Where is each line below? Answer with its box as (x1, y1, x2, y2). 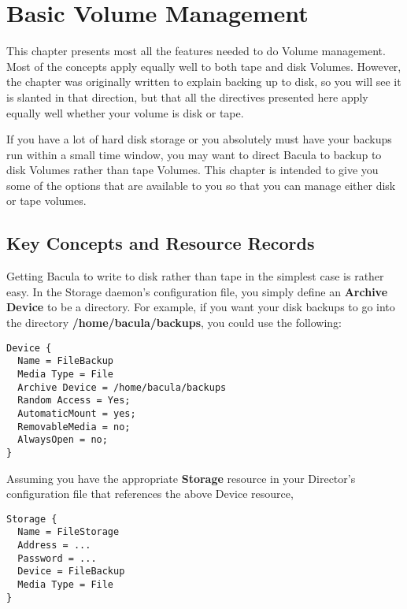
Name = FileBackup (17, 355, 114, 367)
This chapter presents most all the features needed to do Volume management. (6, 43, 386, 59)
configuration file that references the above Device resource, (6, 485, 294, 502)
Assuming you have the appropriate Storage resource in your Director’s (6, 470, 356, 486)
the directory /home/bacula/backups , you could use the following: (6, 314, 342, 331)
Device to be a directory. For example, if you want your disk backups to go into (6, 299, 395, 315)
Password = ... (17, 552, 97, 564)
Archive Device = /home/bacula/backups (17, 381, 227, 393)
